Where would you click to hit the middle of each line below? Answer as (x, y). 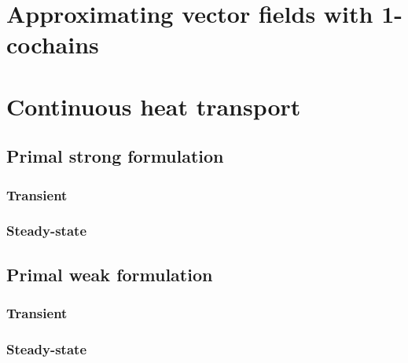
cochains (53, 44)
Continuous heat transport (154, 106)
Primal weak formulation (110, 274)
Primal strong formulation (115, 156)
